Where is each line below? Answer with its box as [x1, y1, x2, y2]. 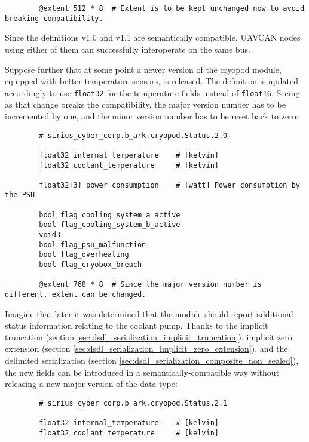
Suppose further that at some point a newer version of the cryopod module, [5, 63, 282, 75]
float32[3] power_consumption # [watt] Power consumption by [39, 180, 300, 189]
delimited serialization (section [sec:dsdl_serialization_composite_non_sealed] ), [5, 354, 299, 367]
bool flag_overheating [39, 250, 129, 259]
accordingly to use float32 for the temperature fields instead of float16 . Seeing [5, 86, 300, 99]
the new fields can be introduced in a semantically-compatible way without [5, 366, 280, 378]
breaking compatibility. [5, 14, 103, 23]
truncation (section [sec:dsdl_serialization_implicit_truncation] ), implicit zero [5, 330, 292, 343]
